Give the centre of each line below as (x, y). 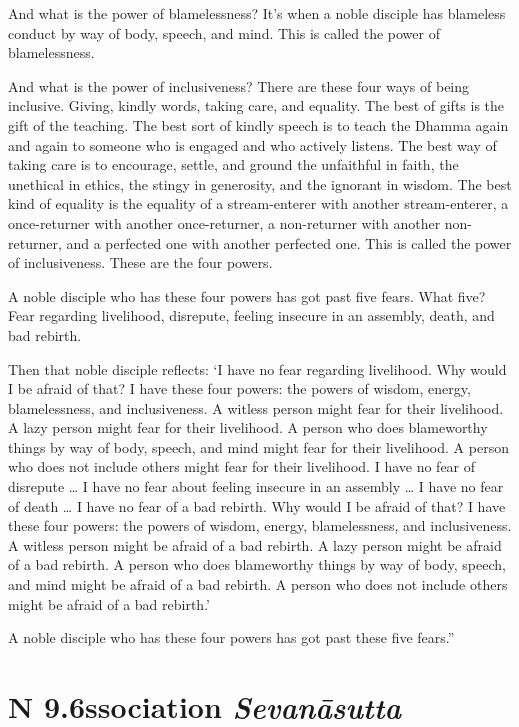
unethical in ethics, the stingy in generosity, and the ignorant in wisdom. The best (260, 183)
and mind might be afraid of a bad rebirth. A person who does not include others (258, 584)
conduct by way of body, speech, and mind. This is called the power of (224, 32)
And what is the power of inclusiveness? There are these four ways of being (239, 85)
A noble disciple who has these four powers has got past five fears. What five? (247, 295)
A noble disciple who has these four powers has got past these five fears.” (231, 637)
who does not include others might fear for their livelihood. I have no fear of (242, 466)
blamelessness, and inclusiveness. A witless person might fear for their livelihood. (256, 407)
